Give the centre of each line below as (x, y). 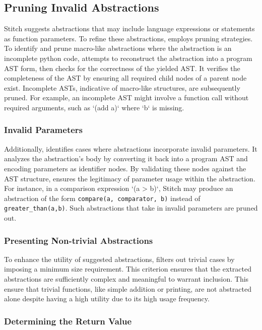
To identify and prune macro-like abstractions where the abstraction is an (118, 48)
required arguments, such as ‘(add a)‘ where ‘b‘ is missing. (94, 107)
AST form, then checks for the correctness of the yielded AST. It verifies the (122, 68)
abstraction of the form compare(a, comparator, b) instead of (102, 198)
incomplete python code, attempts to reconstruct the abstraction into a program (128, 58)
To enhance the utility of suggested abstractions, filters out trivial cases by (119, 259)
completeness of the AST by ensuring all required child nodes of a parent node (125, 78)
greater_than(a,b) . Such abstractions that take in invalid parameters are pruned (131, 208)
